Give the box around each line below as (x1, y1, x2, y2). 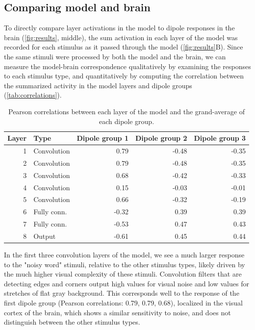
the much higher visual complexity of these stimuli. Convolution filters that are (4, 269, 242, 279)
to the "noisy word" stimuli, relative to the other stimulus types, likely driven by (4, 259, 245, 269)
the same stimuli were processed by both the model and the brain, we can (4, 51, 226, 61)
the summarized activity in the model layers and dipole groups (4, 80, 192, 90)
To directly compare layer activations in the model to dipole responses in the (4, 23, 235, 33)
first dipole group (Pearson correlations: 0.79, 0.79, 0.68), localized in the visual (4, 297, 243, 307)
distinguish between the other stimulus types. (4, 317, 140, 327)
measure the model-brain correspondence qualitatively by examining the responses (4, 61, 251, 71)
